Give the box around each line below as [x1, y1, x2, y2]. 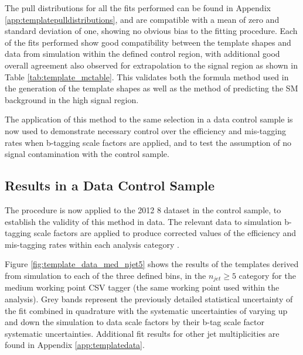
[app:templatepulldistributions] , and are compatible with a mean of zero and [5, 13, 280, 25]
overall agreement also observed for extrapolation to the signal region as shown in [5, 59, 298, 71]
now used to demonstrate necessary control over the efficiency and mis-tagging [5, 124, 286, 136]
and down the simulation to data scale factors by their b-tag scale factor [5, 316, 264, 328]
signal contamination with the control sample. [5, 148, 169, 160]
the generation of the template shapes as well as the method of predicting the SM [5, 82, 298, 94]
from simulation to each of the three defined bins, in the [5, 269, 206, 281]
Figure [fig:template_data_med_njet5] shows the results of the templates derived [5, 258, 299, 270]
